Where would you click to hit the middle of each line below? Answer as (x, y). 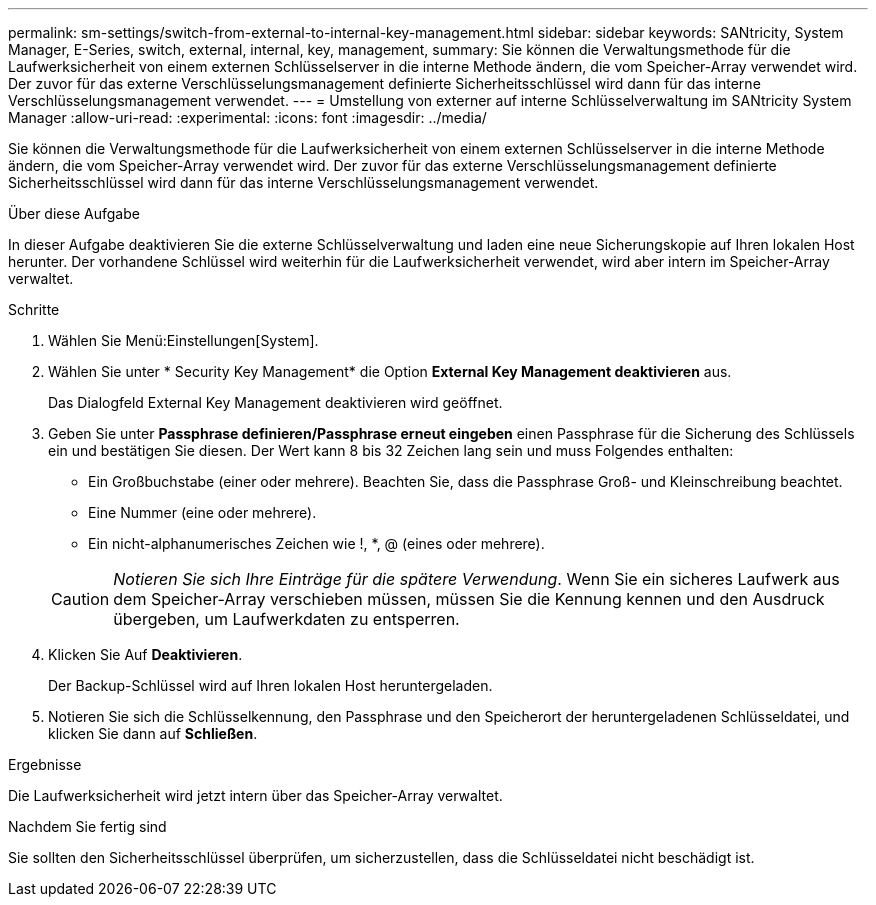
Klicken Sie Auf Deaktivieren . (145, 654)
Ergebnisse (45, 764)
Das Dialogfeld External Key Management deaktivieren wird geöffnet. (275, 402)
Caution (80, 599)
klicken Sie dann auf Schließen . (153, 733)
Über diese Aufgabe (74, 213)
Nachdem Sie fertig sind (87, 826)
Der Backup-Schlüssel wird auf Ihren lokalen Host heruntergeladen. (270, 685)
